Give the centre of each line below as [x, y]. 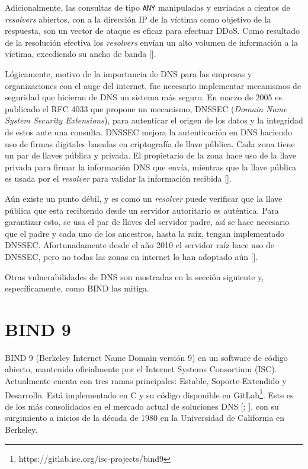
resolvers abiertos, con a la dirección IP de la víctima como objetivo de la [138, 19]
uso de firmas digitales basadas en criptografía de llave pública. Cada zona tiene [150, 143]
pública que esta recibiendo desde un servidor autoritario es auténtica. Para [142, 210]
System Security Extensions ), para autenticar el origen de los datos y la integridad [154, 120]
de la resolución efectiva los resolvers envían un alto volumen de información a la [152, 42]
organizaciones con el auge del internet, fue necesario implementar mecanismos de [153, 85]
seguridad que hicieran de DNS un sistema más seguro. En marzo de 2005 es [144, 97]
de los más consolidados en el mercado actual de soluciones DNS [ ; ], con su [142, 406]
